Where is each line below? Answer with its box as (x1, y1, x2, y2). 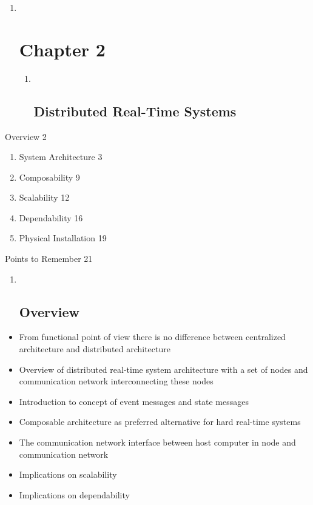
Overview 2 (5, 130, 47, 142)
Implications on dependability (19, 488, 130, 501)
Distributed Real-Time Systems (33, 101, 237, 120)
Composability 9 (19, 170, 80, 183)
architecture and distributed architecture (19, 343, 170, 355)
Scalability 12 (19, 191, 70, 204)
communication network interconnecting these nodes (19, 375, 214, 387)
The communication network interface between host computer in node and (19, 436, 296, 449)
